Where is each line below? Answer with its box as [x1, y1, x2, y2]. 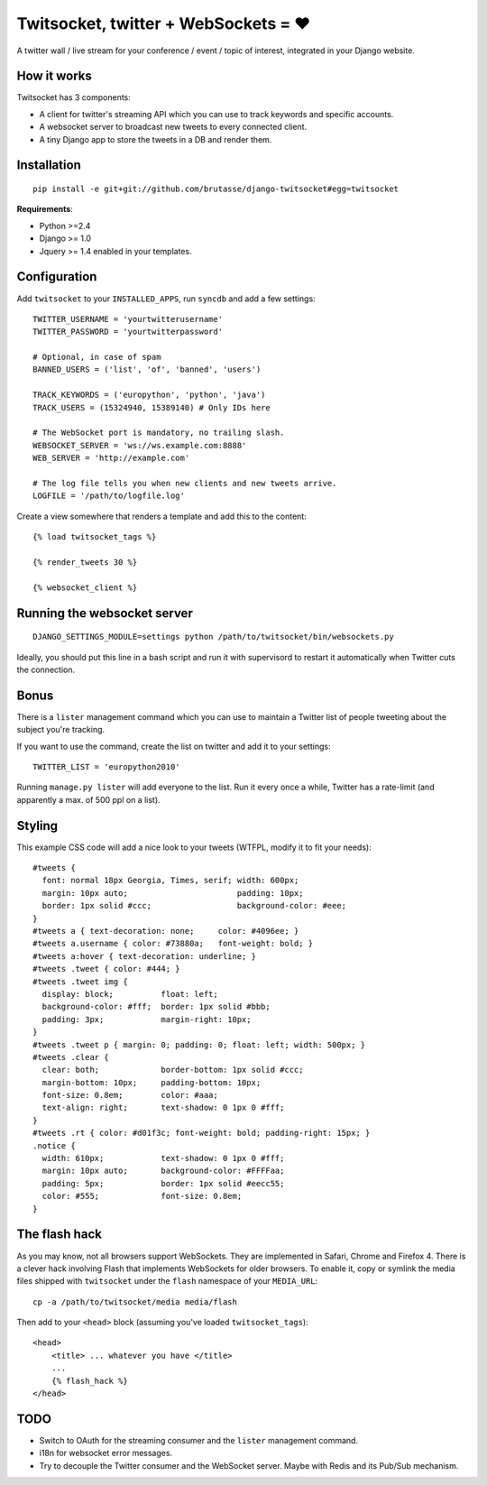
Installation [16, 158, 81, 173]
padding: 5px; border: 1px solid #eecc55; [41, 1178, 285, 1188]
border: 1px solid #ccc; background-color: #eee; [41, 900, 347, 911]
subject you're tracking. [16, 724, 106, 735]
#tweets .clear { [32, 1052, 109, 1062]
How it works [16, 69, 92, 84]
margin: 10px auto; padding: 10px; [41, 888, 304, 898]
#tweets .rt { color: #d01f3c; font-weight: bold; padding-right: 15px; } [32, 1128, 371, 1139]
